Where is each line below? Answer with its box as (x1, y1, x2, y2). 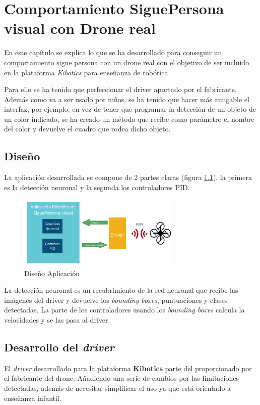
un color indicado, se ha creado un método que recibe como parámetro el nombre (4, 113, 254, 124)
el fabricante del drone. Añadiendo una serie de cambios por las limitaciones (4, 373, 239, 383)
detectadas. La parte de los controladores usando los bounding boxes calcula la (4, 304, 245, 315)
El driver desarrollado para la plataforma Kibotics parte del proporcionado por (4, 363, 252, 373)
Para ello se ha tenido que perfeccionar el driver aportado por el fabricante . (4, 84, 237, 95)
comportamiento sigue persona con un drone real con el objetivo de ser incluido (4, 57, 249, 67)
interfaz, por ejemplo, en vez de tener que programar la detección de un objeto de (4, 104, 256, 114)
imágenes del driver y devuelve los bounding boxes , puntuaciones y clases (4, 294, 228, 305)
